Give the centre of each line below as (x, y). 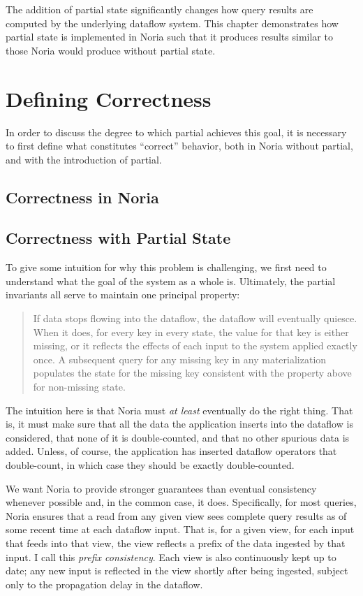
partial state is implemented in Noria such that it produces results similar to (169, 37)
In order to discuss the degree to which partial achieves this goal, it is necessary (176, 132)
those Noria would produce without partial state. (111, 50)
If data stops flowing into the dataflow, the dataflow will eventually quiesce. (195, 318)
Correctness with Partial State (118, 238)
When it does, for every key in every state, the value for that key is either (191, 332)
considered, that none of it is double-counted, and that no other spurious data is (178, 437)
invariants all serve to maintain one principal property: (123, 295)
